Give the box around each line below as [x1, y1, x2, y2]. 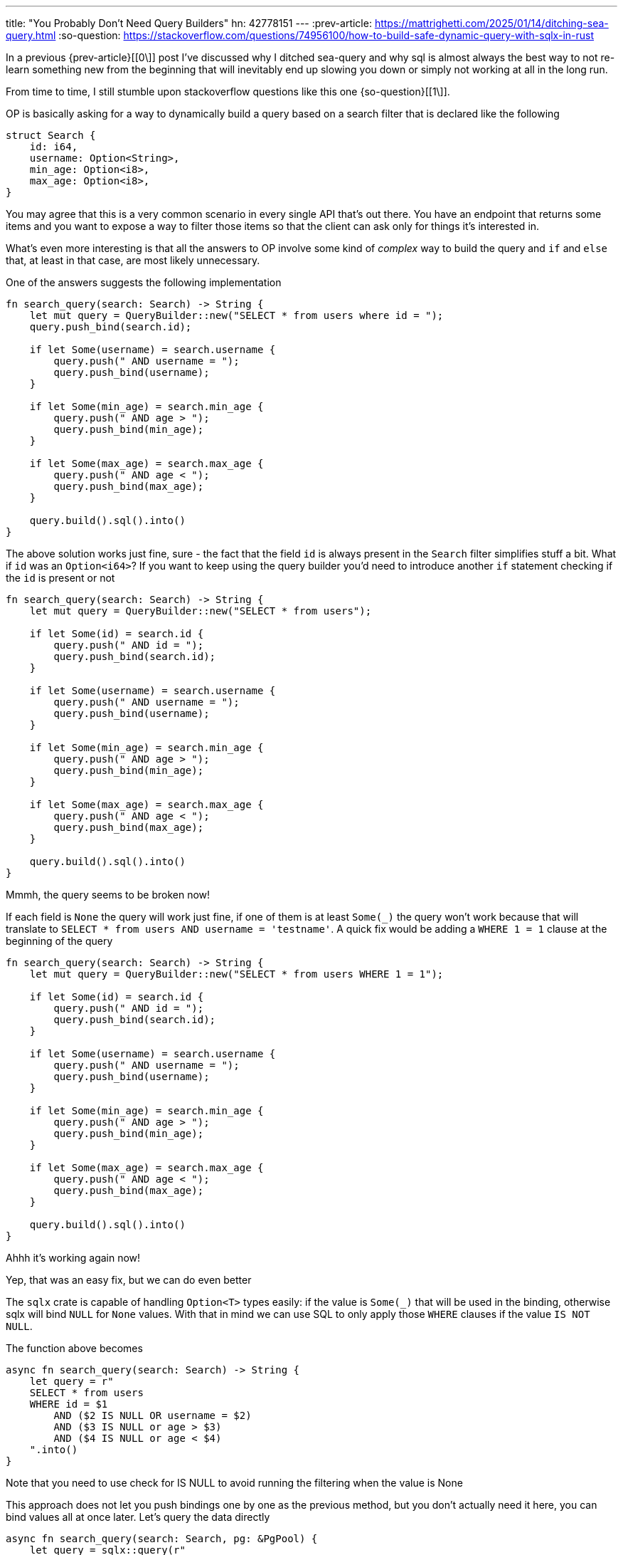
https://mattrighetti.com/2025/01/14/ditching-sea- [374, 17, 609, 29]
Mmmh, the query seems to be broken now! [6, 889, 211, 901]
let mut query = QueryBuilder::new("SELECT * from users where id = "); [29, 310, 444, 321]
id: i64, [29, 141, 78, 152]
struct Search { [6, 130, 96, 141]
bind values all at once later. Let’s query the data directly [6, 1511, 270, 1523]
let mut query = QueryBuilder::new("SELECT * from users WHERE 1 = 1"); [29, 968, 444, 980]
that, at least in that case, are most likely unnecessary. [6, 254, 260, 266]
